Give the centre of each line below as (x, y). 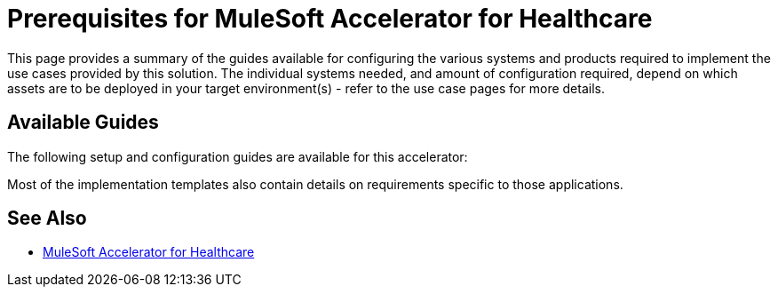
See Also (47, 219)
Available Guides (83, 123)
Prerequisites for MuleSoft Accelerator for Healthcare (330, 19)
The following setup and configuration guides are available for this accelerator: (238, 156)
